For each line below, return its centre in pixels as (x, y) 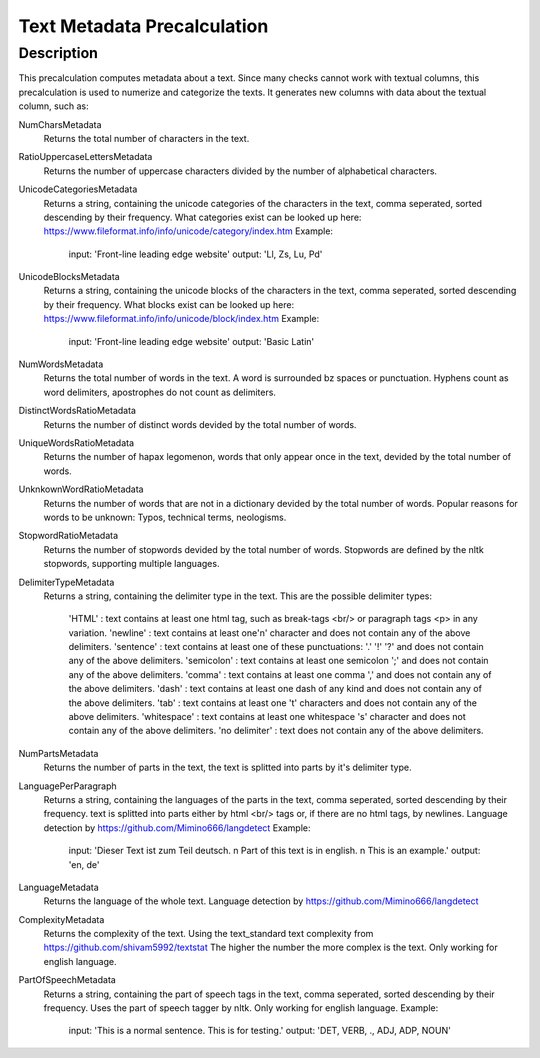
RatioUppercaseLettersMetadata (85, 157)
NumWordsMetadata (61, 364)
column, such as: (53, 106)
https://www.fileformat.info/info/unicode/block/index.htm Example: (181, 319)
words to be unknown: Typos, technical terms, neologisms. (165, 517)
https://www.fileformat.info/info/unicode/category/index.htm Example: (188, 231)
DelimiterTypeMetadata (66, 582)
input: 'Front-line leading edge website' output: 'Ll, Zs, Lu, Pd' (195, 254)
